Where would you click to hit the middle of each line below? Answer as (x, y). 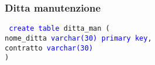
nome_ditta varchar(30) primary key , (78, 38)
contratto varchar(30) (49, 48)
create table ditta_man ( (59, 29)
